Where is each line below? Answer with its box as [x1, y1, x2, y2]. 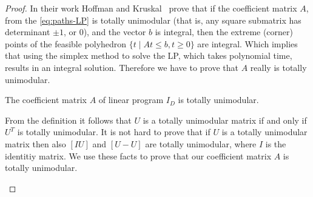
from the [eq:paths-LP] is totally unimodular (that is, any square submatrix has [5, 13, 301, 26]
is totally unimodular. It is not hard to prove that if [17, 125, 210, 138]
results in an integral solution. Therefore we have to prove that [5, 61, 239, 73]
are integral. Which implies [197, 37, 298, 50]
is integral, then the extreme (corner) [155, 25, 294, 38]
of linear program [98, 93, 164, 106]
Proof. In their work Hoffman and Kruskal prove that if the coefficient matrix [5, 2, 297, 14]
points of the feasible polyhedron [5, 37, 127, 50]
